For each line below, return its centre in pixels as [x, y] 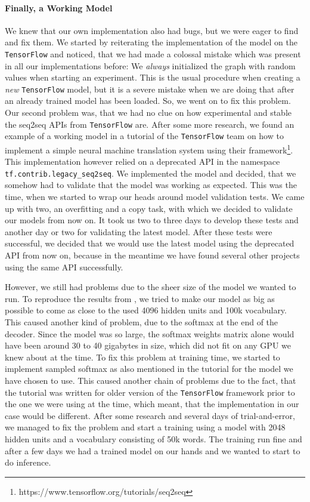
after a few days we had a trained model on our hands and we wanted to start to [153, 450]
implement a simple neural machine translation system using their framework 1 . [149, 149]
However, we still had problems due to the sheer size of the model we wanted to [151, 287]
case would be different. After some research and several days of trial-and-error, [150, 415]
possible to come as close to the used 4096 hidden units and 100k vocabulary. [146, 310]
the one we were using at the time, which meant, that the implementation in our [152, 404]
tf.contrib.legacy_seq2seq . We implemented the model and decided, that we [151, 173]
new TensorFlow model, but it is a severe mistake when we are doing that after [150, 89]
